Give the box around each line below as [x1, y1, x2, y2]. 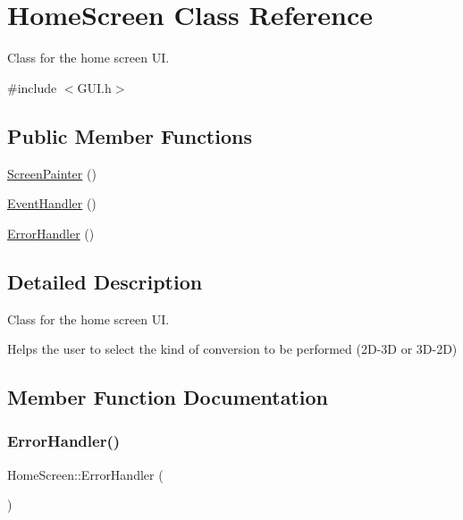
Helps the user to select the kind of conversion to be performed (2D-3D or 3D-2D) [7, 340, 458, 358]
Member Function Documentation [7, 383, 329, 411]
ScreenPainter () [7, 164, 97, 182]
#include [7, 78, 57, 96]
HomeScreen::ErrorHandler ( [7, 465, 164, 483]
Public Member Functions [7, 122, 252, 149]
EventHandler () [7, 194, 97, 213]
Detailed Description [7, 267, 203, 295]
